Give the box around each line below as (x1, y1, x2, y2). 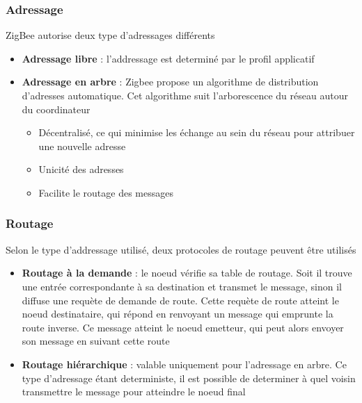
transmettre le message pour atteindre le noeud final (22, 384, 246, 399)
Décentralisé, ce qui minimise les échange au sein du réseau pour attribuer (38, 125, 355, 140)
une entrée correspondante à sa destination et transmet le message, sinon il (22, 279, 342, 293)
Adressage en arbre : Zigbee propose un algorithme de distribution (22, 74, 319, 89)
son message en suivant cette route (22, 334, 170, 348)
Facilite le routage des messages (38, 185, 173, 199)
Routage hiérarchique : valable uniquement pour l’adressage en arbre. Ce (22, 356, 347, 371)
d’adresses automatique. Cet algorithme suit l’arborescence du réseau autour (22, 88, 348, 102)
